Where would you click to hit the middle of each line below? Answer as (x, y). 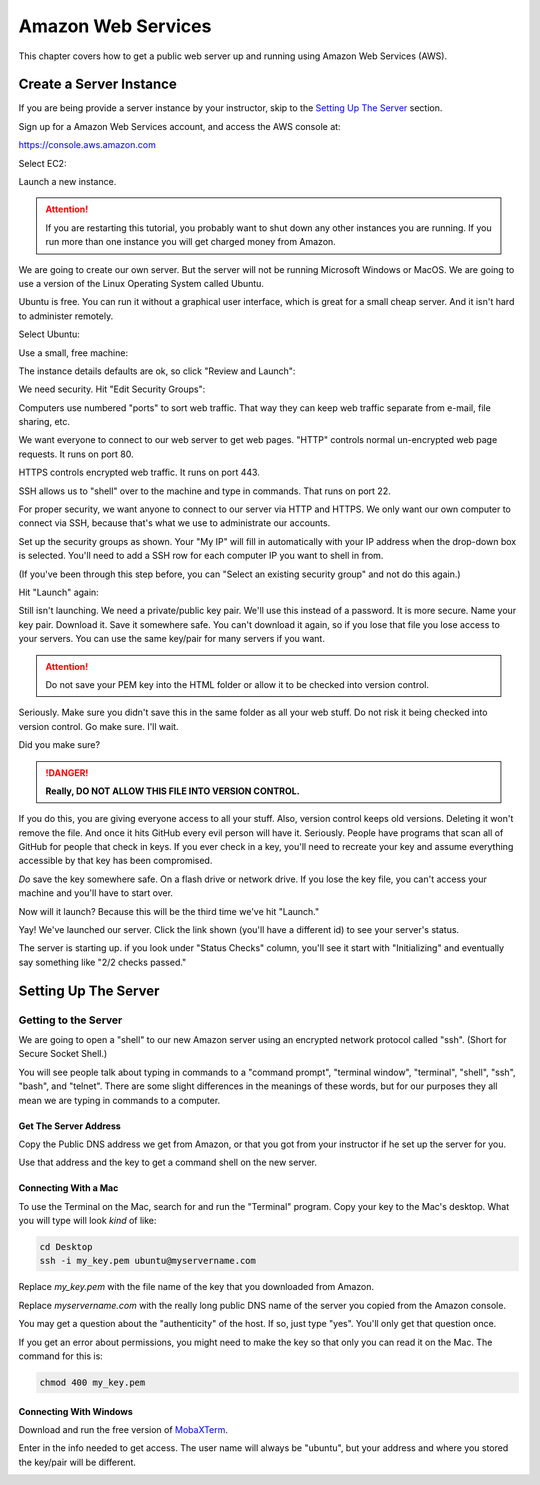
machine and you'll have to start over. (96, 893)
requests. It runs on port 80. (76, 454)
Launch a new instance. (67, 182)
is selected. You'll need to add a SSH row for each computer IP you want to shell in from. (201, 556)
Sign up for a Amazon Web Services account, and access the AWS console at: (179, 126)
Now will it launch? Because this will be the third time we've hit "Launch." (169, 911)
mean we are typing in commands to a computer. (119, 1100)
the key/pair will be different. (77, 1462)
